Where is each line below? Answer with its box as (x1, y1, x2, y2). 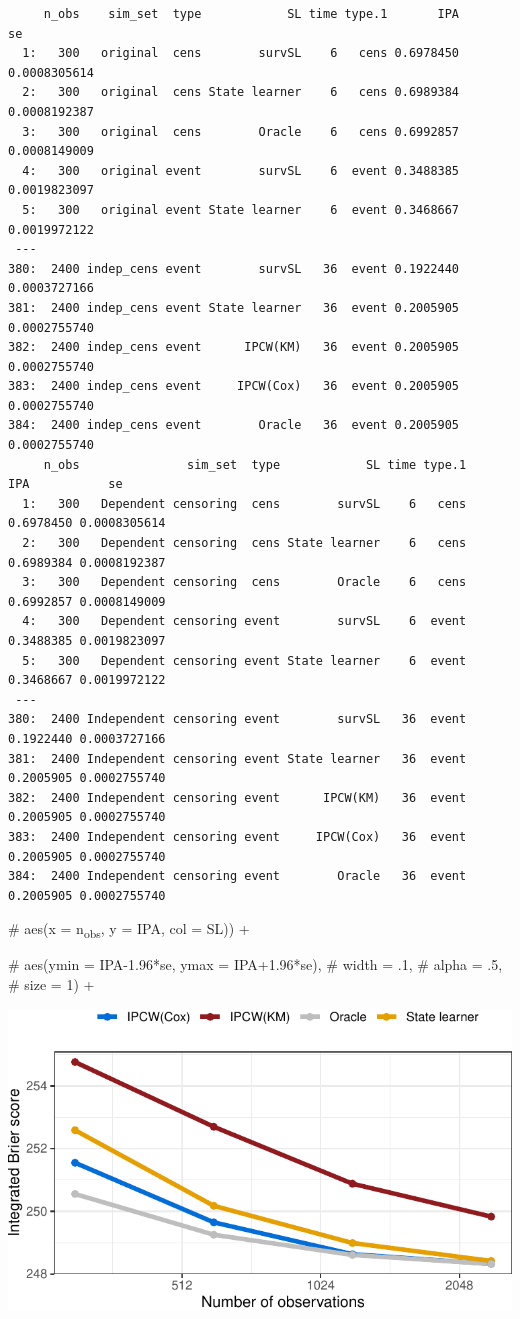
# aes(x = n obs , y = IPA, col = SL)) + (8, 918, 250, 942)
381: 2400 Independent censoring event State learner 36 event (8, 751, 467, 766)
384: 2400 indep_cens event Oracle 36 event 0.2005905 (8, 418, 460, 433)
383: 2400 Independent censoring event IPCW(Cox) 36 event (8, 829, 467, 844)
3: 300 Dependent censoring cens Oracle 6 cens (22, 575, 467, 590)
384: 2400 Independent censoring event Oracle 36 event (8, 869, 467, 884)
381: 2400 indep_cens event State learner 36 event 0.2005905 (8, 300, 460, 315)
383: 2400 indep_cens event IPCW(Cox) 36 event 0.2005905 (8, 379, 460, 394)
